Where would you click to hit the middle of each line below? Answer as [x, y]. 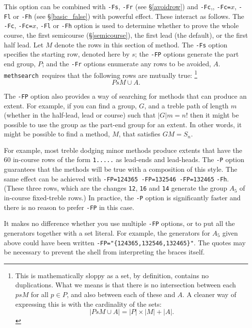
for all [39, 294]
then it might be [214, 115]
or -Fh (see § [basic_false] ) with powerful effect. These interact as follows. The [128, 16]
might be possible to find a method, [57, 134]
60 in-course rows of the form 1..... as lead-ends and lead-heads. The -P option [124, 159]
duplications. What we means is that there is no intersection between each [126, 285]
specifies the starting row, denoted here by [67, 54]
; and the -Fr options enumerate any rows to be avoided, [127, 63]
